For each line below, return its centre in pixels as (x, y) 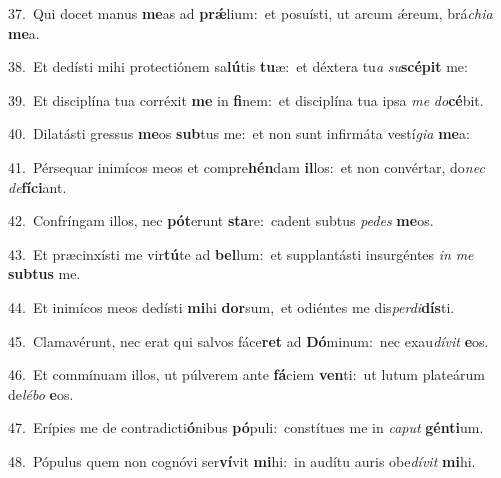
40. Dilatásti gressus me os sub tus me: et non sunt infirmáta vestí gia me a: (239, 133)
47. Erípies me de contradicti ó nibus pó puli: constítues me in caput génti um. (246, 427)
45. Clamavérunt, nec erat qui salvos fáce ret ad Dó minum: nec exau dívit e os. (248, 340)
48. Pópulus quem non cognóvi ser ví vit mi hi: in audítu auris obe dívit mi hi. (242, 460)
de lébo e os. (41, 393)
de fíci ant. (37, 186)
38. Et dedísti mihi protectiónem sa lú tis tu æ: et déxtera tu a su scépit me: (238, 66)
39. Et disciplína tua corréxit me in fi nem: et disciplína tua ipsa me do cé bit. (246, 99)
